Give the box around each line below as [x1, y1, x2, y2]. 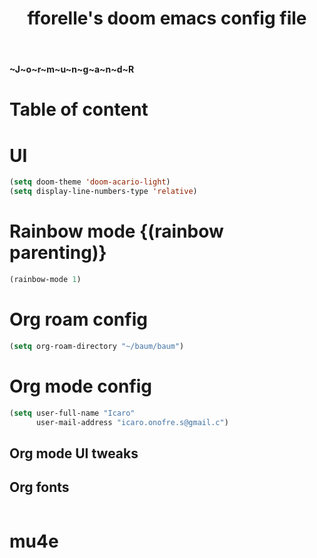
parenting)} [9, 242, 107, 264]
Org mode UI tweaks [9, 445, 139, 462]
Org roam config [9, 308, 148, 331]
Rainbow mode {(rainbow [9, 220, 224, 243]
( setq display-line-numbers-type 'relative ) [9, 187, 198, 197]
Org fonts [9, 479, 70, 496]
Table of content [9, 98, 149, 121]
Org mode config [9, 375, 153, 397]
